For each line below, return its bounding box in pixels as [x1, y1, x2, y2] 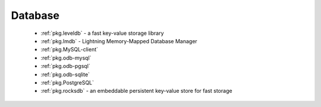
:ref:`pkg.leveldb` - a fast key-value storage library [40, 30, 164, 37]
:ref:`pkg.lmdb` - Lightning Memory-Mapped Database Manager [40, 37, 197, 44]
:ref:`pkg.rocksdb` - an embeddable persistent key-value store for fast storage [40, 87, 232, 95]
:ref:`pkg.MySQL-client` [40, 46, 98, 53]
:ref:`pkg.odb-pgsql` [40, 63, 90, 70]
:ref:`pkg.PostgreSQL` [40, 79, 95, 86]
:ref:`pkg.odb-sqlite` [40, 71, 90, 78]
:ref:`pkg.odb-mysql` [40, 54, 92, 61]
